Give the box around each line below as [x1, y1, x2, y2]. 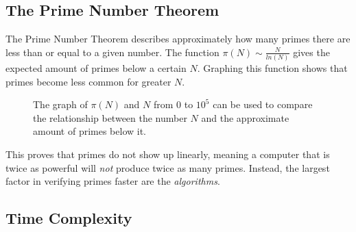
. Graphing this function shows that [197, 61, 348, 75]
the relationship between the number [33, 110, 187, 125]
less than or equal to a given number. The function [5, 44, 219, 59]
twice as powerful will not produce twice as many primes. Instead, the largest [5, 160, 330, 175]
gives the [293, 44, 330, 59]
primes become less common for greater [5, 74, 171, 88]
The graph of [33, 97, 88, 112]
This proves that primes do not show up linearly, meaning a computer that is [5, 147, 330, 162]
